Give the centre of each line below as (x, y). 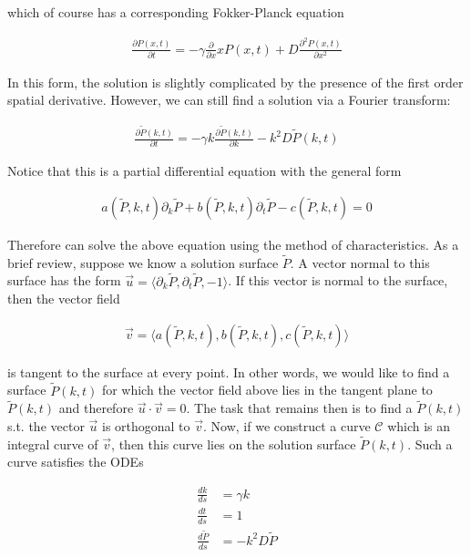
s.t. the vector (46, 426)
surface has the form (64, 280)
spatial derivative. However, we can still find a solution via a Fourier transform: (229, 100)
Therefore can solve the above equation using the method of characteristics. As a (233, 244)
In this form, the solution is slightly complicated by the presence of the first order (235, 82)
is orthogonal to (146, 426)
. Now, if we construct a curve (287, 426)
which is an (419, 426)
